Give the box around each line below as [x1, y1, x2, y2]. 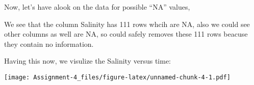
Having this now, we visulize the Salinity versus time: [4, 55, 171, 66]
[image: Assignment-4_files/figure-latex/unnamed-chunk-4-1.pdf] [4, 73, 231, 81]
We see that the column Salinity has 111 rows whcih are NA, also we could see [4, 18, 250, 29]
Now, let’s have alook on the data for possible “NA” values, [4, 2, 190, 12]
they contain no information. [4, 38, 94, 49]
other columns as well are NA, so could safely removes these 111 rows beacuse [4, 29, 248, 39]
